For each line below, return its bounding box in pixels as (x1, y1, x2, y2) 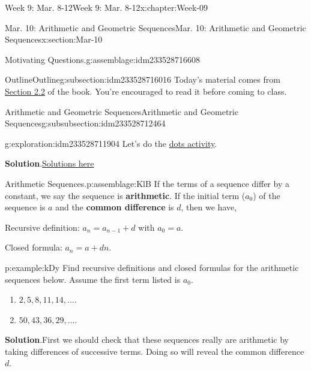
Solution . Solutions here (5, 157, 94, 170)
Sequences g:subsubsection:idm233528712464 (5, 117, 166, 129)
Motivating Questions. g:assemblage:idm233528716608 (5, 53, 201, 65)
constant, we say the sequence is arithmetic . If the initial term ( (5, 189, 246, 201)
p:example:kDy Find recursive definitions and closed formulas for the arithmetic (5, 261, 299, 273)
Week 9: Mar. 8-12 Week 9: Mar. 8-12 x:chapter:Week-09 (5, 1, 208, 13)
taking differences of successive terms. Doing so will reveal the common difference (5, 345, 304, 357)
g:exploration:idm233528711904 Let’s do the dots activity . (5, 137, 217, 149)
